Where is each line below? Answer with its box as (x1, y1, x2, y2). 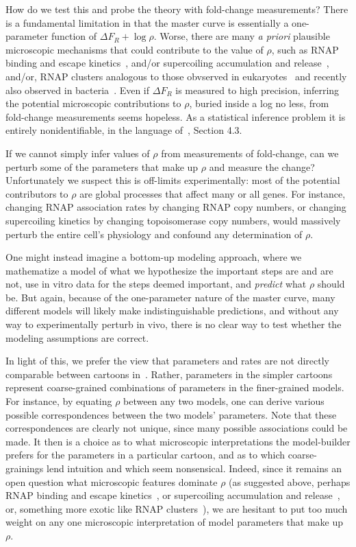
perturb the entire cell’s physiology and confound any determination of (5, 226, 303, 241)
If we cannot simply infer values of (5, 146, 150, 160)
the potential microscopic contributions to (5, 96, 181, 110)
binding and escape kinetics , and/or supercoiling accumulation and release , (5, 56, 329, 70)
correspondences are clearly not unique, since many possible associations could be (5, 421, 348, 435)
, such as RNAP (271, 42, 339, 56)
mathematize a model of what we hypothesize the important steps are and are (5, 263, 333, 277)
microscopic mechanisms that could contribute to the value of (5, 42, 264, 56)
